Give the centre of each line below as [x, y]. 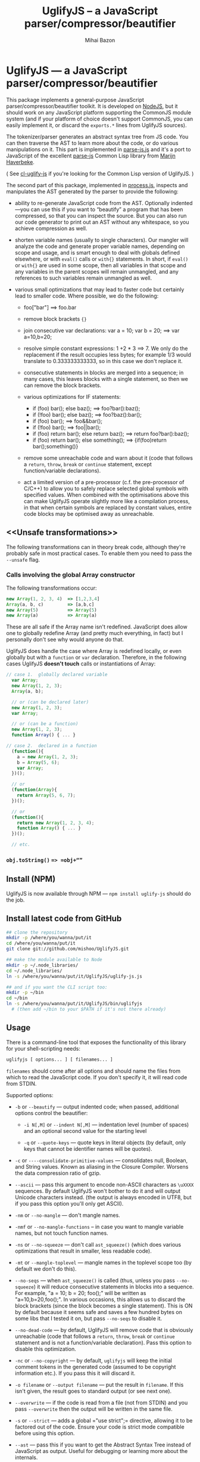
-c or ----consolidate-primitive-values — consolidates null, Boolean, [101, 1160]
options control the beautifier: [51, 1113]
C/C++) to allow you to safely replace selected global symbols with [106, 488]
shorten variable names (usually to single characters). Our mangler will [101, 240]
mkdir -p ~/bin [25, 993]
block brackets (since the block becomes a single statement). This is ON [104, 1305]
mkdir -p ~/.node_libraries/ [42, 965]
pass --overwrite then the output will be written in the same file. [93, 1409]
